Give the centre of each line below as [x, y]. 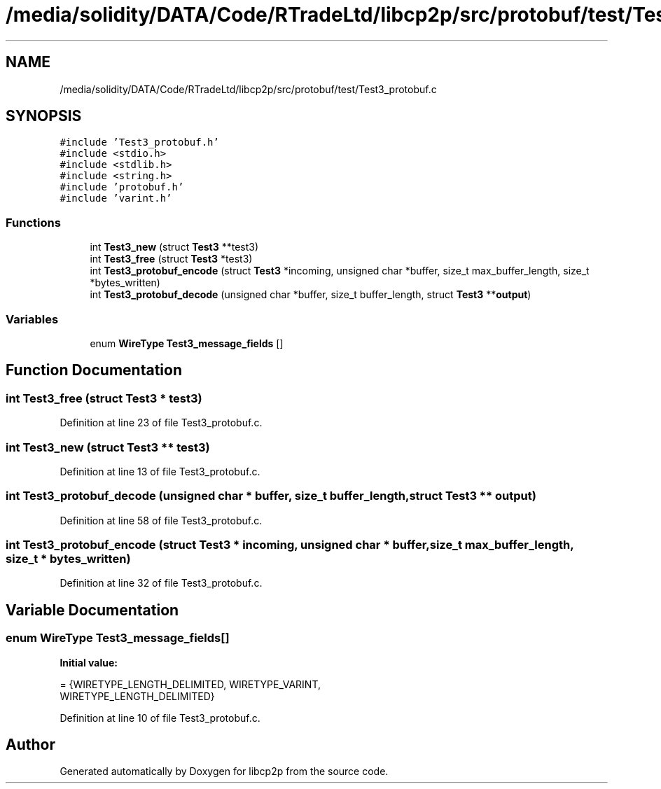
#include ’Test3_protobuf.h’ [139, 142]
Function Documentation [94, 370]
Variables [32, 319]
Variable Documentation [92, 610]
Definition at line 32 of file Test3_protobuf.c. [161, 583]
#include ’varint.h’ [116, 198]
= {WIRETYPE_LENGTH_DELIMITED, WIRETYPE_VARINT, [190, 684]
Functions [33, 222]
